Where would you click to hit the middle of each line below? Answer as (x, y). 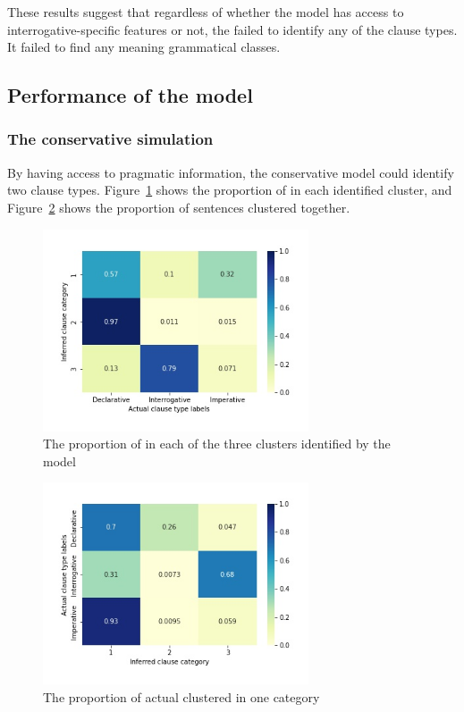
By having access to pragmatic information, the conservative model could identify (231, 172)
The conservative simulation (110, 139)
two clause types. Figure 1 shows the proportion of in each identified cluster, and (230, 190)
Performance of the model (130, 95)
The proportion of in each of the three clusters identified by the (217, 444)
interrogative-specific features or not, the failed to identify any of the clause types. (232, 29)
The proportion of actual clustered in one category (181, 697)
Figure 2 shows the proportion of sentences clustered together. (179, 207)
